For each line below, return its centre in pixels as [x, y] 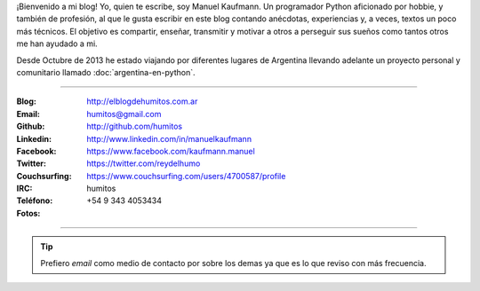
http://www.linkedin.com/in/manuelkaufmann [169, 138]
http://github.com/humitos [134, 126]
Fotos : [28, 213]
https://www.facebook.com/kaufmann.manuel [171, 151]
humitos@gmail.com [124, 114]
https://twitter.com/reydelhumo [144, 163]
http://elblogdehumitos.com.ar [142, 101]
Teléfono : [35, 201]
